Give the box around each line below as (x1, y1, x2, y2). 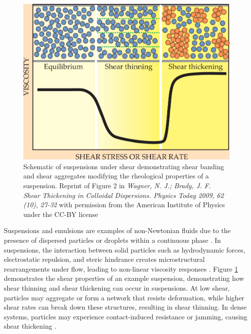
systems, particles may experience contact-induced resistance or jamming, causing (4, 311, 248, 321)
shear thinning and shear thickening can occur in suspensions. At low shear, (4, 282, 230, 293)
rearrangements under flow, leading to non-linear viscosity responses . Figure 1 (4, 263, 238, 274)
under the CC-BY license (23, 209, 98, 219)
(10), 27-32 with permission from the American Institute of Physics (23, 199, 225, 210)
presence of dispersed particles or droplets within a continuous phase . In (4, 235, 221, 245)
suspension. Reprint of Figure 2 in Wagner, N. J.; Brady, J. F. (23, 180, 211, 191)
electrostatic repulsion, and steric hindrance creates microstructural (4, 254, 205, 264)
